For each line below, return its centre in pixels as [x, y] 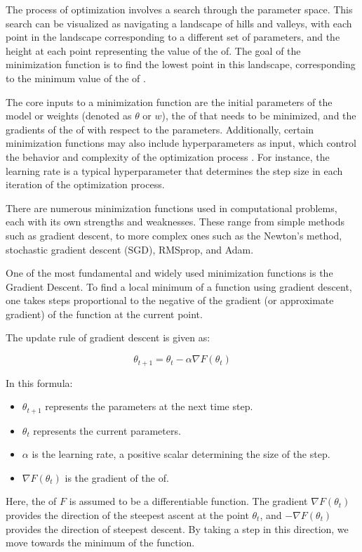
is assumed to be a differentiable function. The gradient [188, 501]
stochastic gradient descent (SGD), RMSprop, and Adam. [130, 249]
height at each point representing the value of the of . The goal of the [153, 50]
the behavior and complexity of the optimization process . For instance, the [168, 156]
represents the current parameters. [107, 430]
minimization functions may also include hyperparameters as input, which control [181, 143]
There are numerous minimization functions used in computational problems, [172, 208]
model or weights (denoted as [69, 116]
